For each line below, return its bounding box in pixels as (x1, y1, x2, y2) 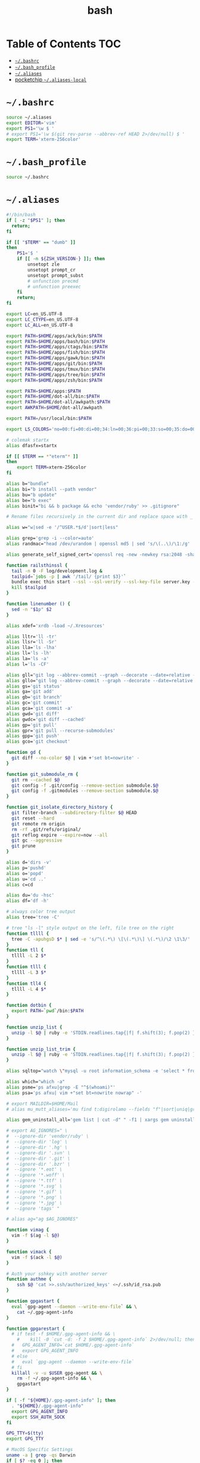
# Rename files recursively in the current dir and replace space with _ (6, 514, 193, 520)
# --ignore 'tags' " (6, 1205, 60, 1212)
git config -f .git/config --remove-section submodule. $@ (11, 783, 159, 789)
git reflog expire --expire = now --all (11, 832, 108, 838)
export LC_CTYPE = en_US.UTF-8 (6, 316, 79, 322)
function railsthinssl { (6, 562, 68, 568)
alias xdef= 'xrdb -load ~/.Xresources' (6, 623, 105, 629)
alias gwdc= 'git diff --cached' (6, 716, 86, 722)
